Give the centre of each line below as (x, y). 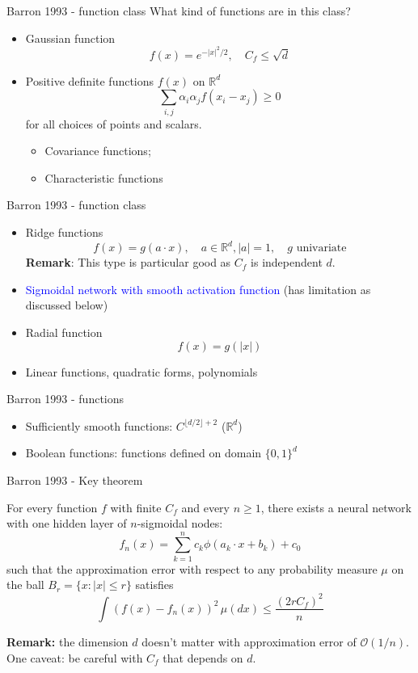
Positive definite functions (90, 80)
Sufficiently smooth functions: (99, 425)
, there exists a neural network (336, 507)
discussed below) (67, 305)
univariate (321, 248)
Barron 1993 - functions (65, 399)
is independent (287, 262)
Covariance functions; (98, 151)
